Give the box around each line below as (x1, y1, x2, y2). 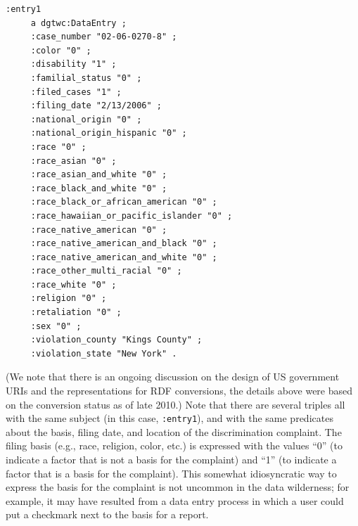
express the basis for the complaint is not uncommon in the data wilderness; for (6, 480, 350, 494)
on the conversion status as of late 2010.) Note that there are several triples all (6, 397, 345, 411)
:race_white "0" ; (30, 279, 117, 290)
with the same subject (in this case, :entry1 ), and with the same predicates (6, 411, 333, 425)
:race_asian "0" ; (30, 155, 117, 166)
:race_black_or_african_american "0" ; (30, 197, 217, 207)
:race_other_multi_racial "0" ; (30, 266, 182, 276)
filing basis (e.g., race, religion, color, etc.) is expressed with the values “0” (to (6, 438, 343, 453)
